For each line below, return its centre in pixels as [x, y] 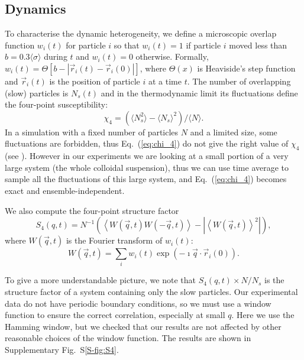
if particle [203, 45]
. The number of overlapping [239, 81]
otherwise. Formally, [172, 56]
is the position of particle [95, 81]
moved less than [258, 45]
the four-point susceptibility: [56, 104]
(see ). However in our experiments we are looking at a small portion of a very [147, 156]
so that [127, 45]
